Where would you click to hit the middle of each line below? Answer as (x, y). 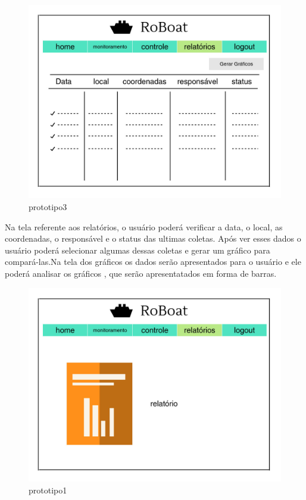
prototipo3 (48, 207)
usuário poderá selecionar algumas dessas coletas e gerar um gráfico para (138, 250)
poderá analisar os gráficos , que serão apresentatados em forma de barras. (141, 274)
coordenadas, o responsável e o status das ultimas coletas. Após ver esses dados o (153, 238)
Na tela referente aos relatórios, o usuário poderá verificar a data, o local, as (144, 226)
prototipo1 (48, 490)
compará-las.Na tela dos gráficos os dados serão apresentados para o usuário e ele (153, 262)
